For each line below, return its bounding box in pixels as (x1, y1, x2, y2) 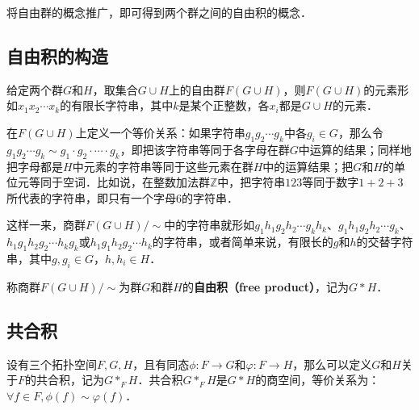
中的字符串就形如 (164, 216, 255, 233)
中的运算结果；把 (262, 157, 354, 174)
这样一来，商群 (6, 216, 86, 233)
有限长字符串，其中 (71, 97, 174, 114)
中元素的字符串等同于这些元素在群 (72, 157, 253, 174)
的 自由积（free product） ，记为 (182, 278, 349, 295)
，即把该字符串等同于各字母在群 (119, 140, 290, 157)
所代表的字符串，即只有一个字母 (6, 189, 176, 206)
